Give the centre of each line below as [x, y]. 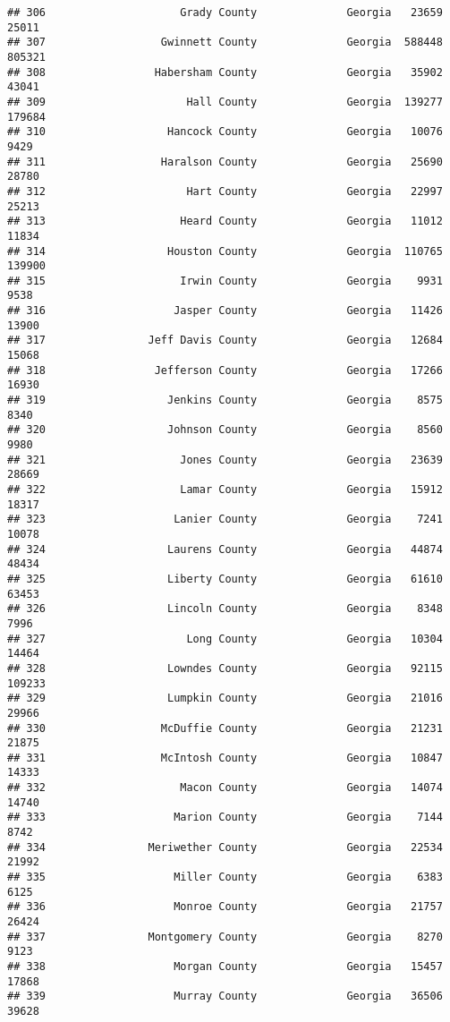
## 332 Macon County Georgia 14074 [225, 788]
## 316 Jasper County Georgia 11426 [225, 311]
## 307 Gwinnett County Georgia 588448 [225, 43]
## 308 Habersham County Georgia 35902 [225, 72]
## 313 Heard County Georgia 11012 [225, 221]
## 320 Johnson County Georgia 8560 [225, 430]
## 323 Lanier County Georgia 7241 [225, 520]
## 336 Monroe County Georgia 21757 [225, 907]
